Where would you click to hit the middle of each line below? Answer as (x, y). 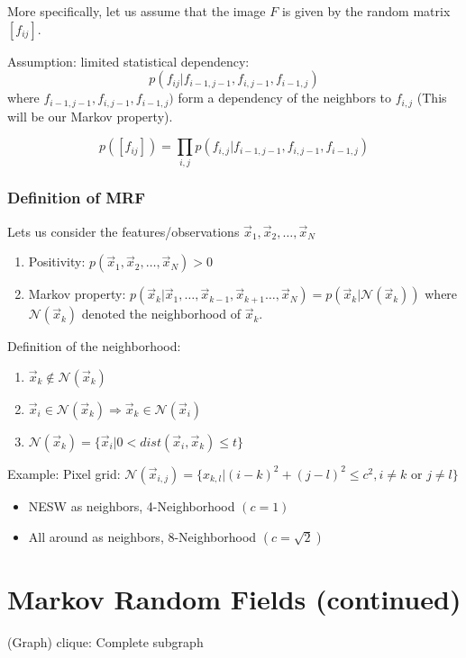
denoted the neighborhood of (161, 314)
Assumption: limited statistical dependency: (128, 61)
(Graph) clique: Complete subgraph (105, 641)
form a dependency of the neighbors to (285, 98)
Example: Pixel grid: (64, 473)
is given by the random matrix (366, 11)
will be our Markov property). (90, 116)
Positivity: (57, 261)
